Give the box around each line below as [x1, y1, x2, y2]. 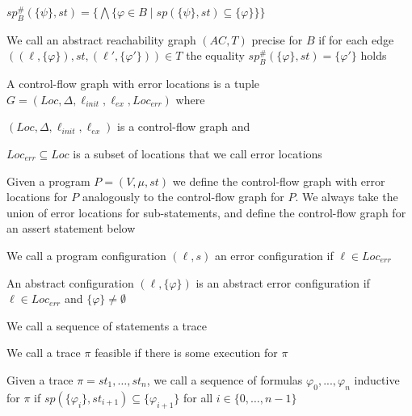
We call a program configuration [6, 246, 166, 263]
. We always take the [295, 188, 398, 205]
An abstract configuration [6, 274, 134, 291]
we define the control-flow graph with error [172, 172, 385, 189]
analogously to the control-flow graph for [82, 188, 284, 205]
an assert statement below [6, 220, 136, 237]
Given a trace [6, 371, 74, 388]
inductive [354, 371, 400, 388]
